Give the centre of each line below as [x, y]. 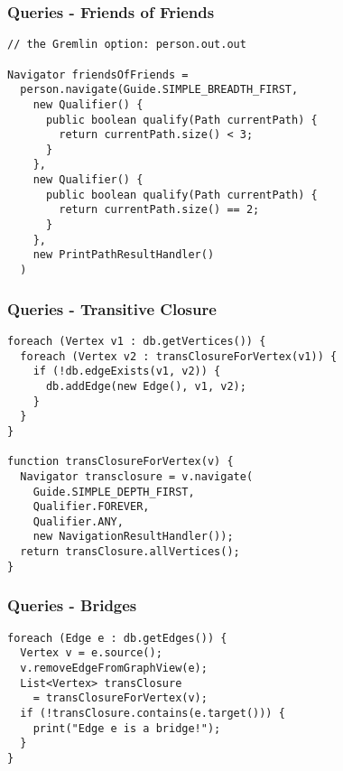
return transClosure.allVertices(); [130, 552]
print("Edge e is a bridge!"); [127, 728]
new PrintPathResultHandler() [124, 255]
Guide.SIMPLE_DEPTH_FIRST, [114, 492]
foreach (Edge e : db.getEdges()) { [117, 638]
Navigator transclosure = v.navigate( [137, 476]
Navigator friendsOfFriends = [98, 74]
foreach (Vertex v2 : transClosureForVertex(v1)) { [179, 356]
